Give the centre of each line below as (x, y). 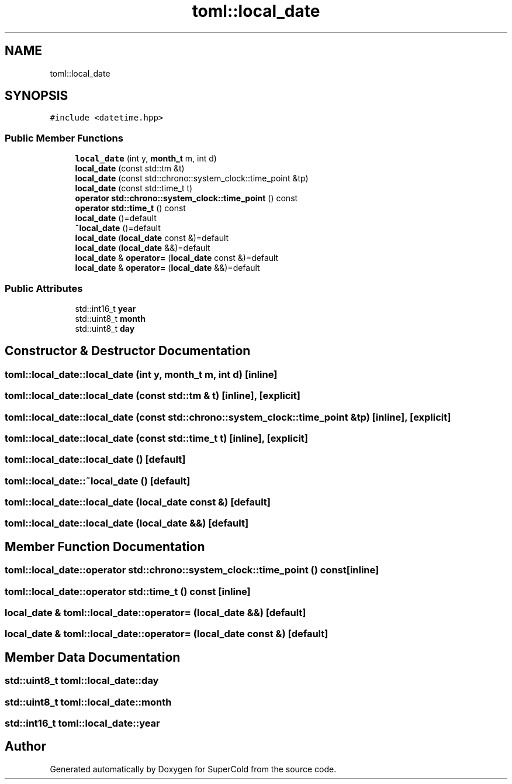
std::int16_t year (105, 308)
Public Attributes (44, 288)
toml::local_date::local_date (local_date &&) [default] (127, 523)
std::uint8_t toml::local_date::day (82, 681)
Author (25, 747)
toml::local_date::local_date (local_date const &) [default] (138, 502)
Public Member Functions (64, 138)
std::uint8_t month (110, 318)
